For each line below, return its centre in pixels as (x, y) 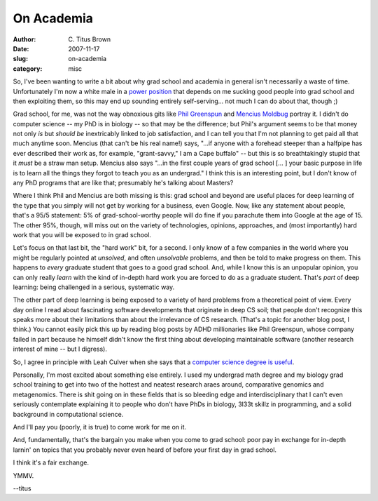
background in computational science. (68, 414)
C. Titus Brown (90, 39)
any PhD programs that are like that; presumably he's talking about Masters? (123, 183)
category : (28, 68)
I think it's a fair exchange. (51, 462)
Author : (24, 39)
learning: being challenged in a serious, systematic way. (94, 287)
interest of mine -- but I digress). (60, 349)
